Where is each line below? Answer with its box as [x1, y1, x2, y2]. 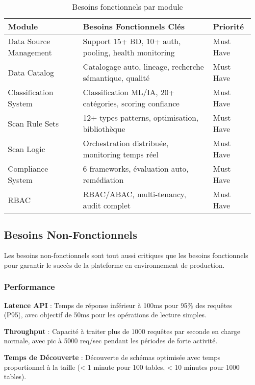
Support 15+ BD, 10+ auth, [83, 35, 181, 47]
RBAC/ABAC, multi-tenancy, [83, 188, 186, 200]
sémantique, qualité [83, 72, 150, 83]
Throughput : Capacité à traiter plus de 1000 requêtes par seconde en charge [4, 326, 240, 336]
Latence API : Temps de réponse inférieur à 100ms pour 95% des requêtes [4, 300, 232, 310]
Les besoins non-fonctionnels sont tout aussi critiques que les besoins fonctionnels [4, 250, 248, 260]
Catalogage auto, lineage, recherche [83, 61, 204, 72]
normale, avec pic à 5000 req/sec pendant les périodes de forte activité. [4, 335, 218, 346]
